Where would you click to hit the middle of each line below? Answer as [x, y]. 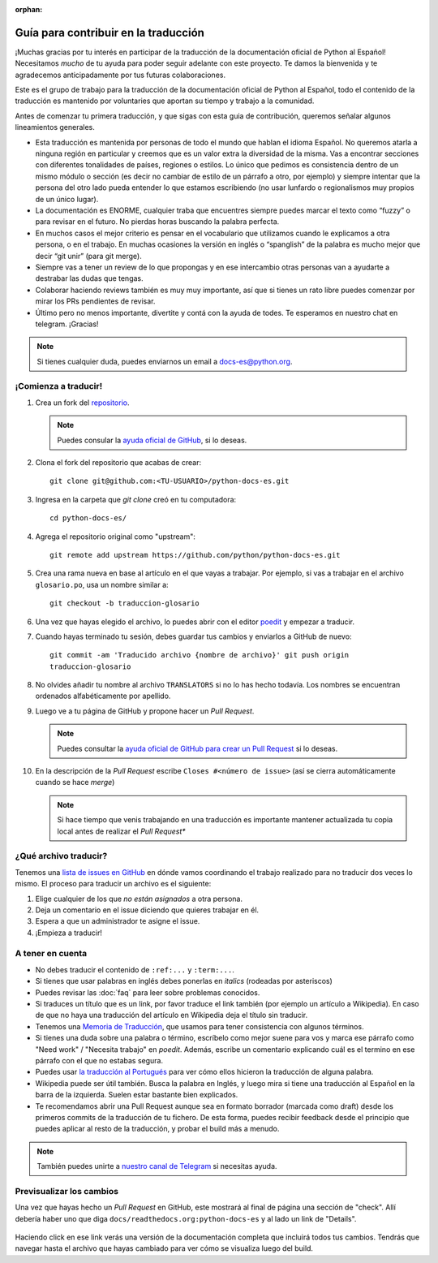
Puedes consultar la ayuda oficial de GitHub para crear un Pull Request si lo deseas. [198, 748]
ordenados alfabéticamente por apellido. [103, 696]
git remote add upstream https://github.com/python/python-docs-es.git [195, 555]
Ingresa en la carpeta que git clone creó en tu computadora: [136, 499]
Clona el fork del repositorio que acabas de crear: [118, 462]
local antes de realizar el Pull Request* [121, 831]
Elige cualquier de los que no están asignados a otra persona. [139, 899]
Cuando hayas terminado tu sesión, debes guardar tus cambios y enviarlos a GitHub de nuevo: [193, 636]
